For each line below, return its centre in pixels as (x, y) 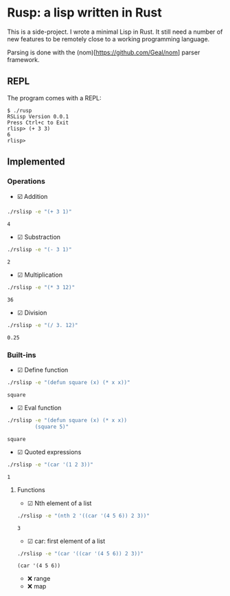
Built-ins (22, 354)
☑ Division (32, 313)
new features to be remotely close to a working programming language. (108, 39)
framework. (23, 59)
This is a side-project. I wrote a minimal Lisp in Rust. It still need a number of (115, 32)
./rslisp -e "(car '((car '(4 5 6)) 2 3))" (80, 553)
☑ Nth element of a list (59, 503)
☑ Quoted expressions (49, 451)
